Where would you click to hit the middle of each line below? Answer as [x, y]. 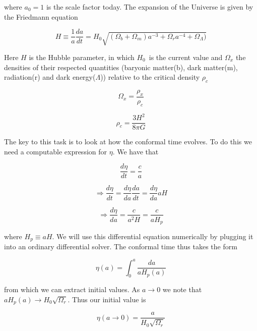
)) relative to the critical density [150, 77]
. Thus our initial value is [107, 299]
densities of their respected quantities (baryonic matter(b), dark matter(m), [121, 67]
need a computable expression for [56, 151]
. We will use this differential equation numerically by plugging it [153, 236]
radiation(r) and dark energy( [50, 77]
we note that [182, 289]
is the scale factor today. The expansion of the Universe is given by [150, 7]
